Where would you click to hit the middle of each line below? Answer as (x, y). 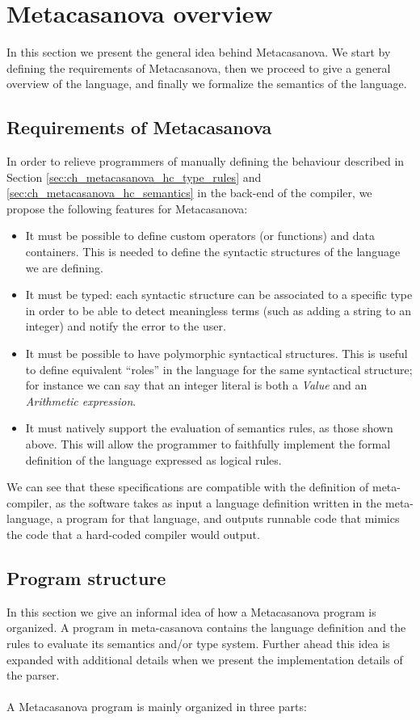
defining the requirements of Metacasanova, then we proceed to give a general (199, 67)
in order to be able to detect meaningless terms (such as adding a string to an (218, 310)
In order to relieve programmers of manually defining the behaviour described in (206, 161)
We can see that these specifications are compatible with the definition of (188, 487)
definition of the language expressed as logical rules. (153, 459)
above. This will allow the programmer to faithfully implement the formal (208, 444)
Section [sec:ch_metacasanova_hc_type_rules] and (134, 177)
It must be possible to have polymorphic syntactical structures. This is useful (216, 354)
